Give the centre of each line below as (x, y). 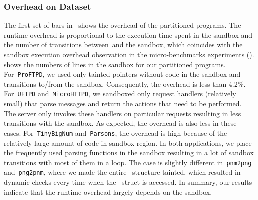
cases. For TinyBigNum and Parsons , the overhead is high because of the (116, 132)
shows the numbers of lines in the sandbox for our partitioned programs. (115, 64)
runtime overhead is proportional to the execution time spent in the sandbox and (128, 35)
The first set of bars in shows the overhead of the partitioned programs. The (123, 25)
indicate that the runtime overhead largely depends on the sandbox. (108, 191)
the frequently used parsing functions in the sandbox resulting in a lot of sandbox (129, 152)
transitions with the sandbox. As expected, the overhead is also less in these (120, 123)
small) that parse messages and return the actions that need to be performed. (123, 103)
